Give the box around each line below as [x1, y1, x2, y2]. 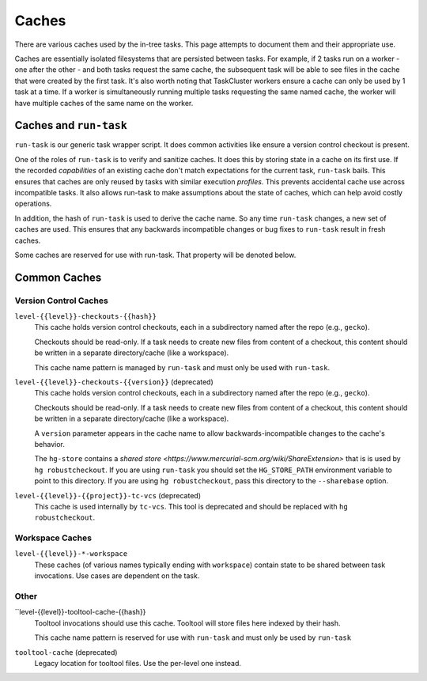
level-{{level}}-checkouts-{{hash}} [14, 312, 157, 321]
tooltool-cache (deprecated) [14, 647, 118, 656]
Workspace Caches [14, 532, 93, 543]
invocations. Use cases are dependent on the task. [34, 571, 200, 581]
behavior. [34, 439, 65, 448]
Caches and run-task [14, 119, 128, 132]
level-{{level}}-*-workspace [14, 550, 128, 558]
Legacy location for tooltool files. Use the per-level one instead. [34, 658, 241, 668]
